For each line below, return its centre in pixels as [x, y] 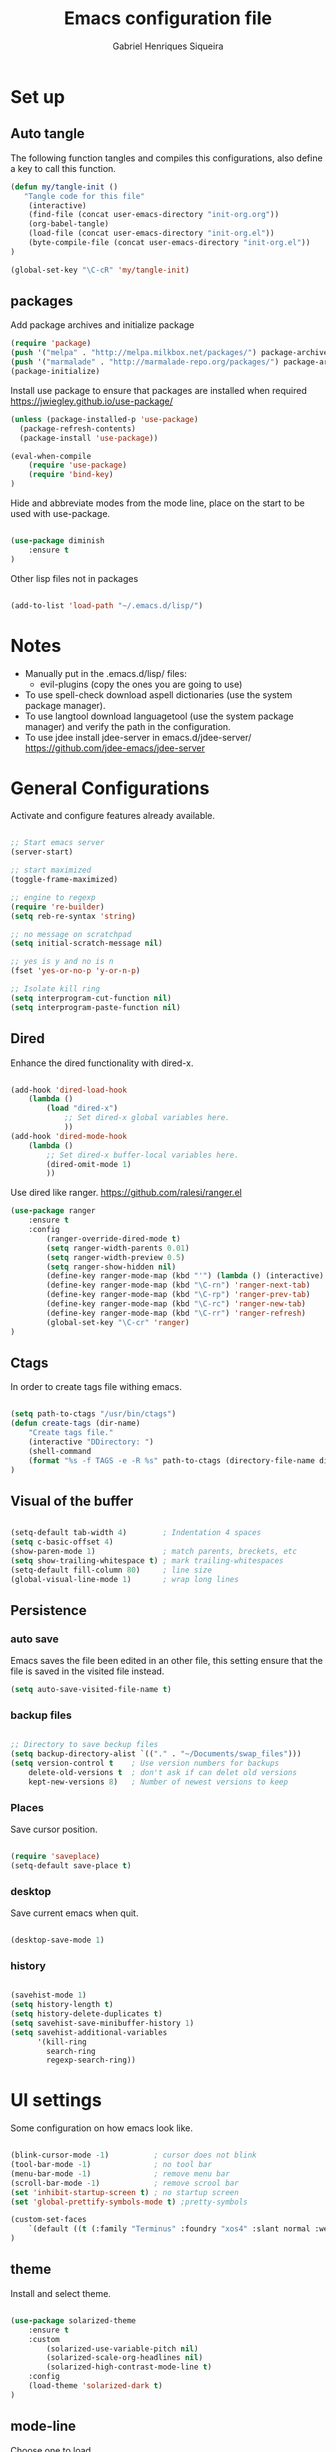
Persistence [48, 1610]
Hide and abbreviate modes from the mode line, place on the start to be [157, 503]
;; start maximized [51, 870]
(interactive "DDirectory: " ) [91, 1442]
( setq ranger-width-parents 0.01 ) [118, 1248]
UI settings [56, 2100]
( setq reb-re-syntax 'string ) [73, 916]
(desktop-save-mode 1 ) [57, 1940]
